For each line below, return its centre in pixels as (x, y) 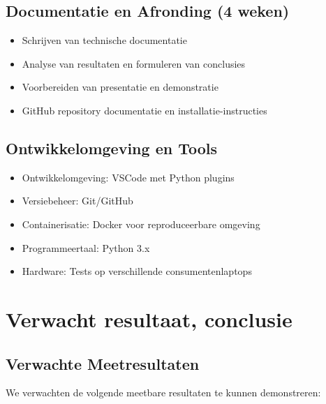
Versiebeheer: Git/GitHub (77, 201)
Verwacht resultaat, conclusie (149, 319)
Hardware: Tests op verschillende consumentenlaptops (137, 271)
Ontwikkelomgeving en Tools (112, 148)
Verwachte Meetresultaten (103, 363)
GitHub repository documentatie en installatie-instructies (145, 110)
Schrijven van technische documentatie (104, 40)
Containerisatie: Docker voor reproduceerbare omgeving (141, 224)
